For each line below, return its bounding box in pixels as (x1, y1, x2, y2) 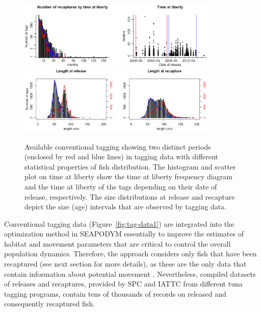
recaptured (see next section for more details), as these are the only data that (4, 258, 247, 269)
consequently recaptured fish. (4, 298, 95, 309)
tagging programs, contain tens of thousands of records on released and (4, 288, 226, 299)
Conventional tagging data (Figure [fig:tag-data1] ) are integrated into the (4, 218, 234, 229)
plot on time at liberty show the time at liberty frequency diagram (24, 171, 232, 182)
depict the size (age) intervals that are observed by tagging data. (24, 201, 227, 212)
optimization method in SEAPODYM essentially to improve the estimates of (4, 228, 244, 239)
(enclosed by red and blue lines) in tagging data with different (24, 151, 218, 162)
